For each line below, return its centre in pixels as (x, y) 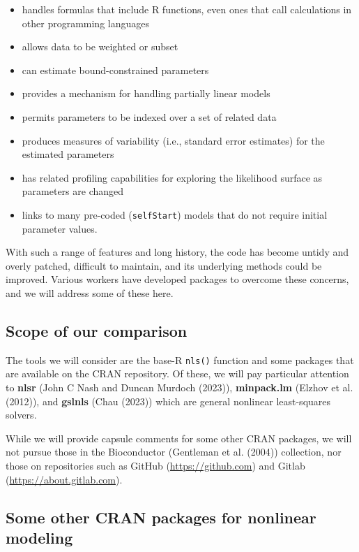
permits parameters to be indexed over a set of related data (149, 116)
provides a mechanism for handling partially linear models (146, 93)
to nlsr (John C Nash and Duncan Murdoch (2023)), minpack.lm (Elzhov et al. (179, 387)
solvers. (21, 415)
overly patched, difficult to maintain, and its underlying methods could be (164, 265)
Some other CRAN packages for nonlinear (161, 517)
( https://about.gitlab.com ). (64, 479)
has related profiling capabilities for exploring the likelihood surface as (172, 177)
